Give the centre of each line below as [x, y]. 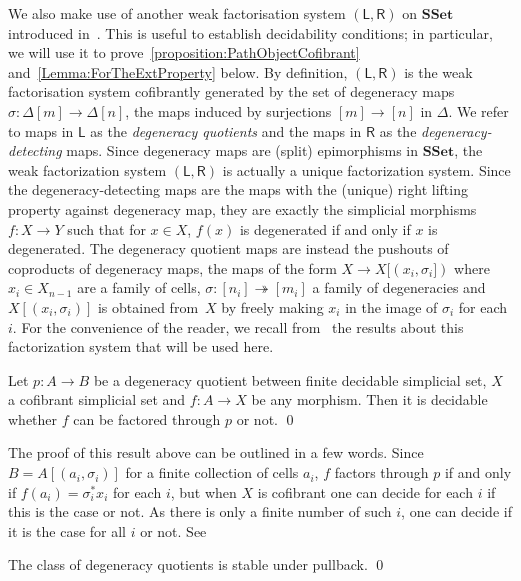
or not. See [173, 530]
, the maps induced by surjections [228, 110]
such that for [106, 228]
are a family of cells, [139, 287]
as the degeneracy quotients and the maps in [226, 130]
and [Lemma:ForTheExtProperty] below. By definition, [178, 71]
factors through [381, 472]
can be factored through [147, 418]
